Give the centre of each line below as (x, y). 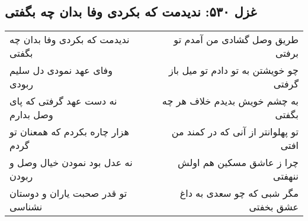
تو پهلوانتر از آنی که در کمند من (235, 132)
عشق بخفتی (274, 207)
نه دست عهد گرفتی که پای (63, 101)
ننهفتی (286, 176)
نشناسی (26, 207)
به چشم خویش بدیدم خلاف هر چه (230, 101)
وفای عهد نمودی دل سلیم (61, 70)
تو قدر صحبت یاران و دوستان (68, 193)
